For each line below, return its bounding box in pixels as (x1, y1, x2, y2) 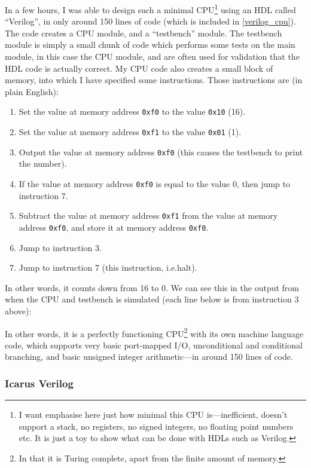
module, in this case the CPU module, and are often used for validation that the (5, 50, 300, 63)
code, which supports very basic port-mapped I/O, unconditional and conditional (5, 338, 303, 351)
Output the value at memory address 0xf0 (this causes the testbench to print (19, 145, 303, 158)
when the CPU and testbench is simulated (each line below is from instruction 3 (5, 293, 299, 305)
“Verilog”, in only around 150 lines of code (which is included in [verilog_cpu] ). (5, 15, 296, 27)
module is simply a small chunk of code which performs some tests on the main (5, 38, 295, 51)
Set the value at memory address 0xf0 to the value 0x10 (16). (19, 105, 246, 118)
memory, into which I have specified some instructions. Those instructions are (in (5, 74, 303, 86)
